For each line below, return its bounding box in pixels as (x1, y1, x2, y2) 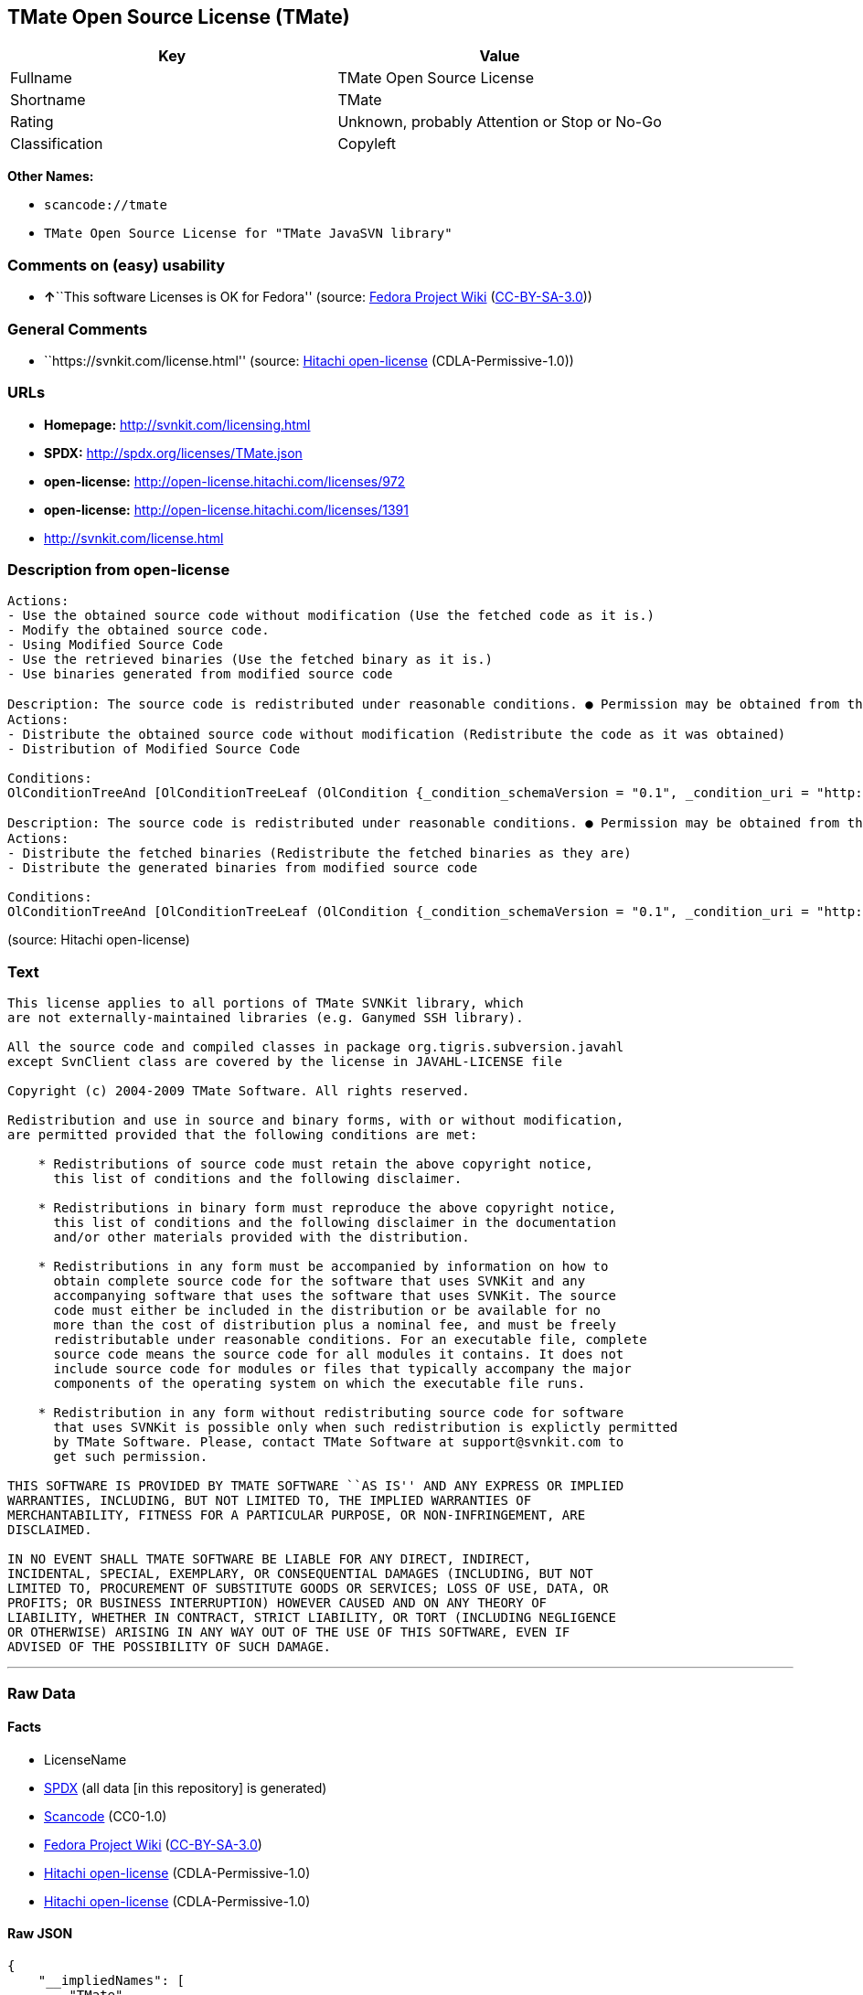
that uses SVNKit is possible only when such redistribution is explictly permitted (53, 1420, 678, 1435)
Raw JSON (7, 1926, 73, 1942)
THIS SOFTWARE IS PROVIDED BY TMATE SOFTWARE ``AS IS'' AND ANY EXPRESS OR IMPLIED (7, 1478, 624, 1494)
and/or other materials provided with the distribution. (53, 1230, 470, 1245)
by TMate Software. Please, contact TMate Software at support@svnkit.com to (53, 1435, 624, 1450)
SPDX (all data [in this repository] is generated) (44, 1779, 327, 1796)
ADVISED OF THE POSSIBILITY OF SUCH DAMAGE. (7, 1639, 332, 1655)
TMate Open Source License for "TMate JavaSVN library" (44, 226, 453, 241)
